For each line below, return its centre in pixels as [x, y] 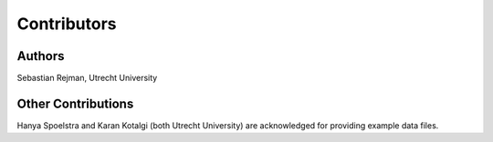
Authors [41, 56]
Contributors [67, 24]
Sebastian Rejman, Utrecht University [87, 78]
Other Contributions [75, 103]
